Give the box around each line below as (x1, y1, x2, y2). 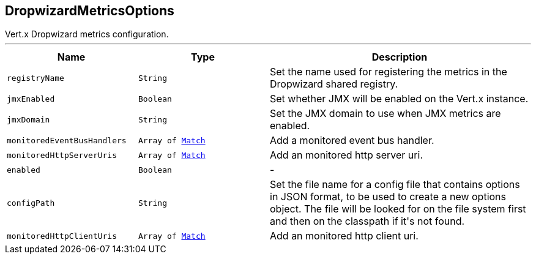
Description (371, 51, 428, 64)
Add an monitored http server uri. (270, 149, 423, 162)
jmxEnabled (7, 94, 55, 103)
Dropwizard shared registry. (270, 78, 398, 91)
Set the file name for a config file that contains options (270, 178, 520, 191)
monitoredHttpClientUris (7, 231, 117, 241)
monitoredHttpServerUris (7, 150, 117, 160)
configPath (7, 198, 55, 208)
